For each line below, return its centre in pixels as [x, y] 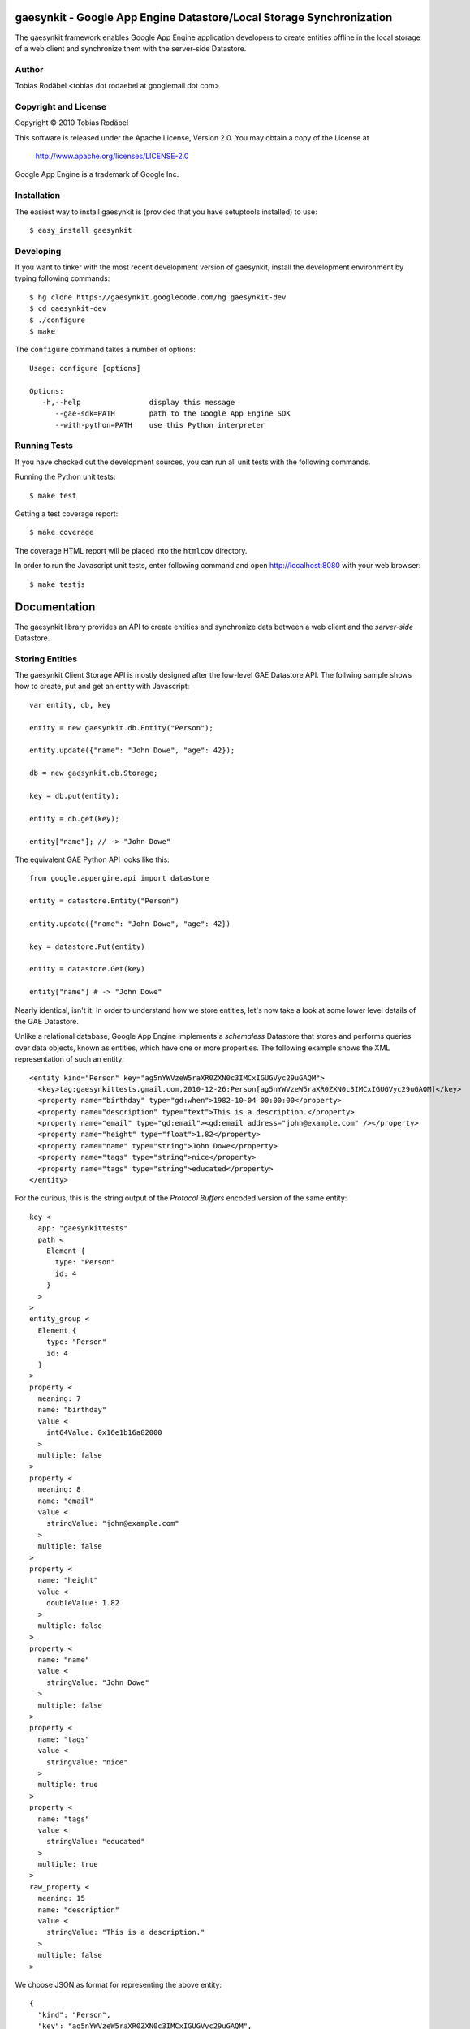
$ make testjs [57, 584]
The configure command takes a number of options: [106, 350]
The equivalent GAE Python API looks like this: [92, 859]
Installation [38, 196]
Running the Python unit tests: [65, 477]
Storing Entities [46, 659]
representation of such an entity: [70, 1059]
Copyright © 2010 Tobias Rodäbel [72, 123]
